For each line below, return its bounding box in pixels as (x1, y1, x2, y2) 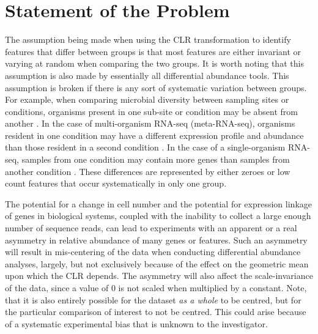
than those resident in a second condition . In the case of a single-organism (5, 141, 286, 154)
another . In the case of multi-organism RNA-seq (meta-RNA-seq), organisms (5, 117, 295, 130)
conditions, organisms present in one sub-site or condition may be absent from (5, 105, 298, 117)
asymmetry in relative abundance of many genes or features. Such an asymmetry (5, 233, 308, 246)
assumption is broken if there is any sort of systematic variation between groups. (5, 81, 307, 94)
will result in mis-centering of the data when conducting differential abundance (5, 245, 301, 258)
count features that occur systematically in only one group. (5, 177, 227, 190)
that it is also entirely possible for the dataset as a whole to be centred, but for (5, 293, 301, 306)
